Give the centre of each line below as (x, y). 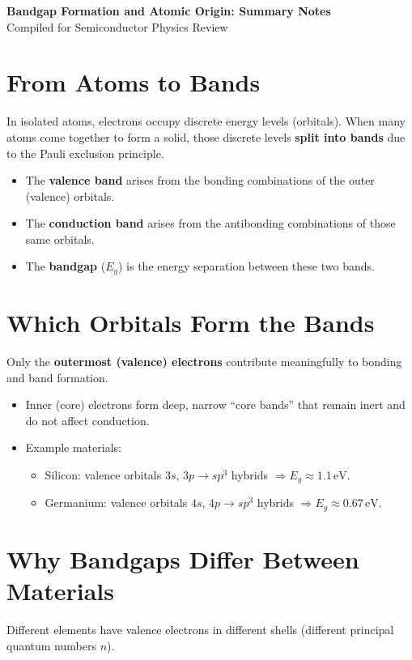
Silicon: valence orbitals (103, 475)
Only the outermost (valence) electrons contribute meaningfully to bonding (204, 362)
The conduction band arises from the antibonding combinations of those (210, 223)
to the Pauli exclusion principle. (85, 153)
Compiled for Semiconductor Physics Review (117, 26)
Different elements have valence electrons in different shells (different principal (200, 630)
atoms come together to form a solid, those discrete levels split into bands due (206, 136)
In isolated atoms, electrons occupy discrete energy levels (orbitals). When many (206, 121)
